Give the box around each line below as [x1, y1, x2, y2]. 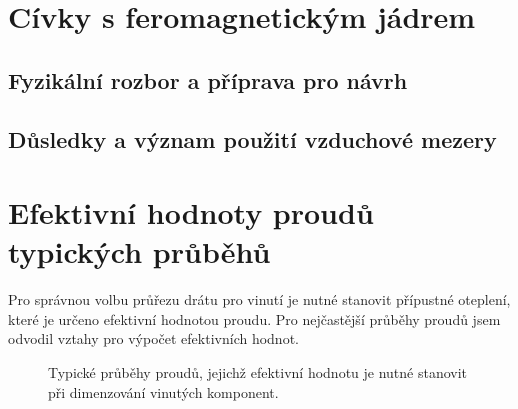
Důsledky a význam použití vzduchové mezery [8, 123, 497, 154]
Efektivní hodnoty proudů [8, 192, 374, 233]
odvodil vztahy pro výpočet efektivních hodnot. [8, 328, 299, 349]
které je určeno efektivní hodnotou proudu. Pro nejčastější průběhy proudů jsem [8, 308, 501, 329]
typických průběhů [8, 231, 271, 272]
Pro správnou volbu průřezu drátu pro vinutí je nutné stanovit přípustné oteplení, [8, 289, 511, 310]
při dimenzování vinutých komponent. [48, 381, 279, 402]
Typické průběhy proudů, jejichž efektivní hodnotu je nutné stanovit [48, 362, 468, 383]
